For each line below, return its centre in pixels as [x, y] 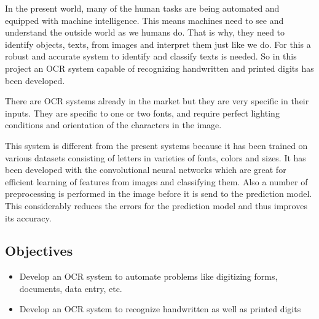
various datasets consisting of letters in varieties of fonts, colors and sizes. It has [156, 157]
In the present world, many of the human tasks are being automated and [142, 8]
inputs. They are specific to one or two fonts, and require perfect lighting [142, 113]
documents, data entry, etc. [71, 288]
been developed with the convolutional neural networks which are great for [146, 170]
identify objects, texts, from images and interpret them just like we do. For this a [158, 44]
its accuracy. [28, 217]
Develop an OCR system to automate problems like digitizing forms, [148, 276]
